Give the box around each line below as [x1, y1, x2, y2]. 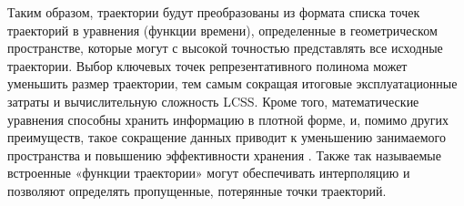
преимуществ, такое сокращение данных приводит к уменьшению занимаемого [7, 128, 447, 147]
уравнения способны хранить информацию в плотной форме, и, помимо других [7, 109, 449, 129]
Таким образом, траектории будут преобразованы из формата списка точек [7, 3, 420, 21]
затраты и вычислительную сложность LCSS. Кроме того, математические [7, 91, 419, 110]
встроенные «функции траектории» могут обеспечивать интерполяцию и [7, 163, 410, 182]
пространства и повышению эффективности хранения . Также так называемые [7, 145, 441, 164]
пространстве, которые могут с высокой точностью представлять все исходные [7, 38, 443, 57]
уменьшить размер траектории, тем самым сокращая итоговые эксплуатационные [7, 74, 458, 93]
